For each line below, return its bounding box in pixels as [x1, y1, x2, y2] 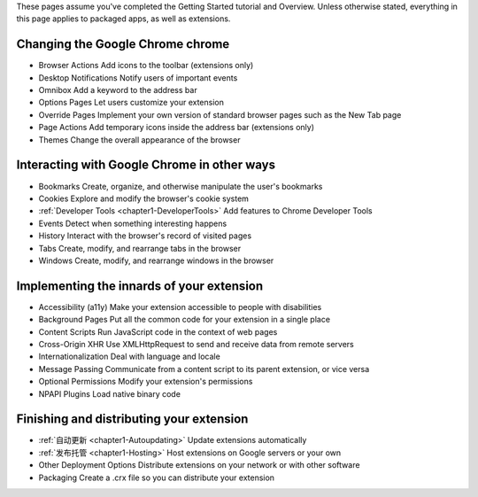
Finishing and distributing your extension [16, 412, 249, 427]
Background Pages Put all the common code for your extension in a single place [38, 315, 331, 325]
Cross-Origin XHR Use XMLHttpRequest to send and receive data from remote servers [38, 338, 354, 349]
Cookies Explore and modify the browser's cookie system [38, 193, 250, 204]
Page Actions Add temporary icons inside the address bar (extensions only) [38, 122, 314, 133]
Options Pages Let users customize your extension [38, 97, 225, 108]
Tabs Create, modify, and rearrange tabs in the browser [38, 243, 242, 253]
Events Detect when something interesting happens [38, 218, 227, 229]
